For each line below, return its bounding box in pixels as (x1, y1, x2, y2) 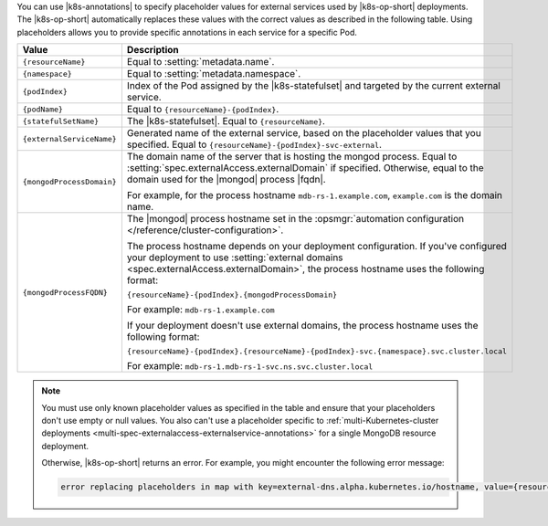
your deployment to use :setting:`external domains (126, 251, 343, 264)
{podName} (22, 104, 64, 114)
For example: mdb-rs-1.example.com (126, 303, 275, 316)
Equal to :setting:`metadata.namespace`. (126, 68, 301, 80)
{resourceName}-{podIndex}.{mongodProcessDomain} (126, 290, 338, 300)
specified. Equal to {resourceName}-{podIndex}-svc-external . (126, 138, 383, 151)
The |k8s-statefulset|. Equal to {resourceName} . (126, 115, 326, 128)
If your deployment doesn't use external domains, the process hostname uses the (126, 320, 479, 332)
